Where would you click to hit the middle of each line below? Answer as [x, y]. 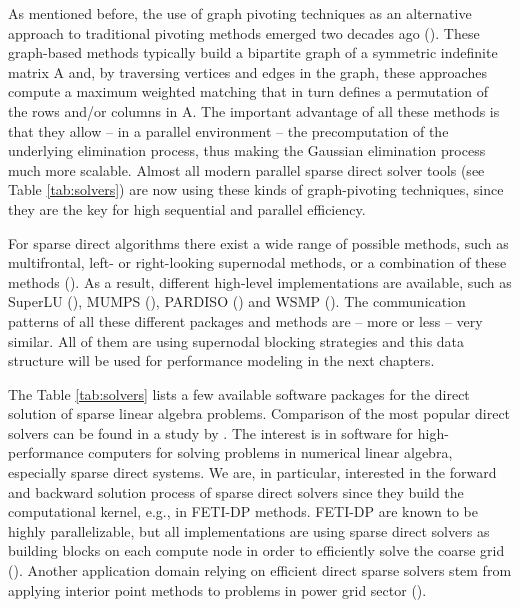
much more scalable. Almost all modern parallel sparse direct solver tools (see [246, 169]
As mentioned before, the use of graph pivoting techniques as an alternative [240, 13]
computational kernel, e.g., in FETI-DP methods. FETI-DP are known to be [243, 511]
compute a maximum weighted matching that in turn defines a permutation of [248, 91]
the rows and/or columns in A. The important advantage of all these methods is [254, 110]
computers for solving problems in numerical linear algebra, [270, 452]
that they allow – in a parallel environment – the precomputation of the [228, 130]
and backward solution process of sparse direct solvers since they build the [236, 491]
